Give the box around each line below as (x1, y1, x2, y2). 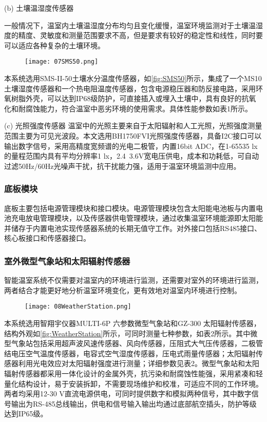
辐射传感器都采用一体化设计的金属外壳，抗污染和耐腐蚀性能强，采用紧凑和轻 (4, 368, 263, 378)
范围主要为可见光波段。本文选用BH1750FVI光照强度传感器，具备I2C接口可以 (4, 130, 262, 141)
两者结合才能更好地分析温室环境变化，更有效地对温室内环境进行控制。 (4, 284, 241, 295)
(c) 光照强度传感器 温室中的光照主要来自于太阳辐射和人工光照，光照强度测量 (4, 120, 262, 131)
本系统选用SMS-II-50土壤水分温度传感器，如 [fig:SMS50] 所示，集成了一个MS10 (4, 73, 262, 84)
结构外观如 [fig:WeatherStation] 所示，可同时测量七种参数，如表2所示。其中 (4, 328, 251, 338)
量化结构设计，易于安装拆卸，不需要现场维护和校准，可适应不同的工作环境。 (4, 378, 263, 389)
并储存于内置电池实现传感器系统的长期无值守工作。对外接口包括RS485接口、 (4, 222, 262, 233)
